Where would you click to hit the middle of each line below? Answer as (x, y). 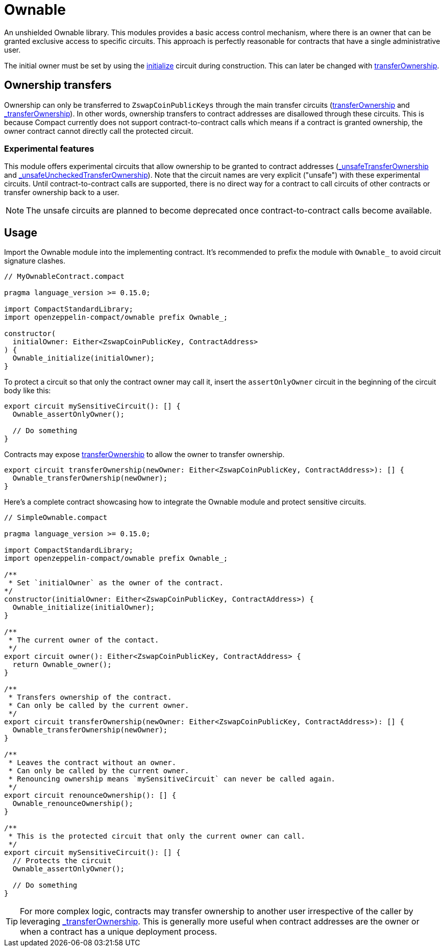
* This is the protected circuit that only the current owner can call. (157, 836)
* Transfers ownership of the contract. (90, 697)
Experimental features (49, 148)
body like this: (28, 391)
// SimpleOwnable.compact (56, 518)
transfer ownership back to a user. (62, 193)
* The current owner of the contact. (84, 640)
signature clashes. (35, 261)
